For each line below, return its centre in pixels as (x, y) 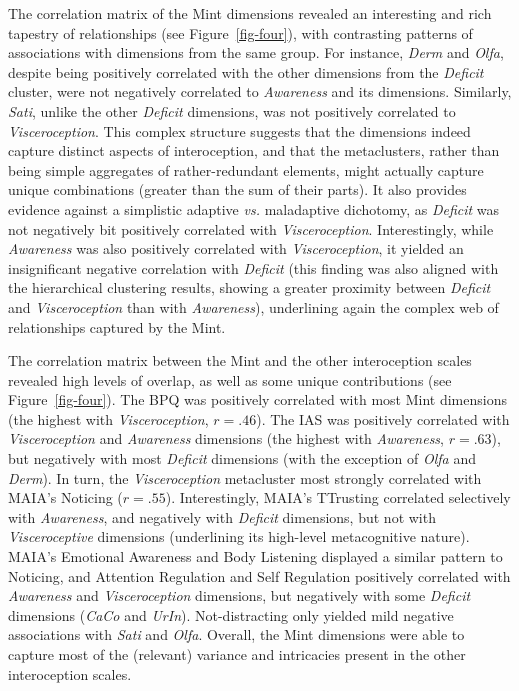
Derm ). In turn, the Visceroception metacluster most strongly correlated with (245, 477)
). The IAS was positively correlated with (383, 418)
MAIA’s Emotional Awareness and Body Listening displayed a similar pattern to (255, 556)
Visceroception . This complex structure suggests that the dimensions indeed (239, 130)
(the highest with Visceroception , (108, 418)
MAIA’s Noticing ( (65, 497)
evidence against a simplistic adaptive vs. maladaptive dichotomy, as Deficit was (254, 208)
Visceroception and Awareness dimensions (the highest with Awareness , (226, 438)
